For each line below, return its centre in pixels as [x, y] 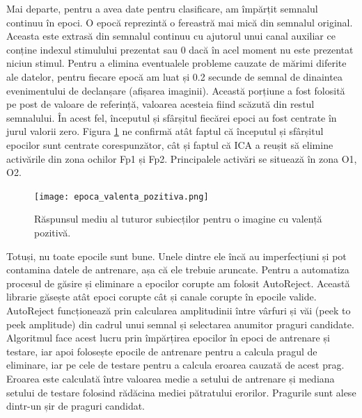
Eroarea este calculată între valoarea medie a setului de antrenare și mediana [171, 378]
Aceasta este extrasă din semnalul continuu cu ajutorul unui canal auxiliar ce [171, 36]
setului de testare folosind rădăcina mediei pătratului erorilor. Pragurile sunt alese [181, 392]
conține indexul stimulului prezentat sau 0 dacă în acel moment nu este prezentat [180, 49]
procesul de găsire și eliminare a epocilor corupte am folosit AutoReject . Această [178, 283]
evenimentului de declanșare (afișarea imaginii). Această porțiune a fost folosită [176, 90]
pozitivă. [53, 232]
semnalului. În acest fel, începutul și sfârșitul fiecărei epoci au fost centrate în [172, 117]
